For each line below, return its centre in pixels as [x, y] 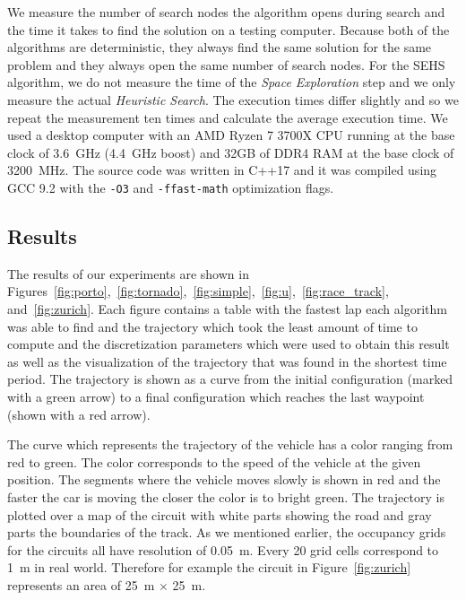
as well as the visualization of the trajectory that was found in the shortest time [227, 361]
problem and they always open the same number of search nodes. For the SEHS [226, 64]
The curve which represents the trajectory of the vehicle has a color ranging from [230, 444]
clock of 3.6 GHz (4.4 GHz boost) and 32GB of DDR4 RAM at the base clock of [231, 152]
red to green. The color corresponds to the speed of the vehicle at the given [214, 461]
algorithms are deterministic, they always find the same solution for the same [220, 47]
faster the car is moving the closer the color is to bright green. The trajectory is [226, 496]
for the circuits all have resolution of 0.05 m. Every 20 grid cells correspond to [223, 549]
